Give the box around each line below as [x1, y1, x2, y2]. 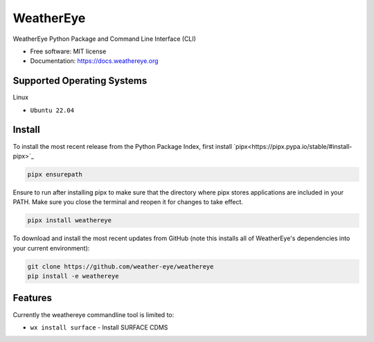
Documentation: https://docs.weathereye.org [30, 57, 159, 65]
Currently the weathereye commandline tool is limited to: [12, 310, 175, 318]
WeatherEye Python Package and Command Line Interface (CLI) [12, 35, 197, 43]
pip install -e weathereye [27, 272, 119, 280]
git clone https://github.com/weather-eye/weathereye [27, 262, 214, 270]
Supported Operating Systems [12, 75, 148, 87]
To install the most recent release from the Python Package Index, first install [12, 142, 232, 150]
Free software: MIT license [30, 47, 107, 55]
